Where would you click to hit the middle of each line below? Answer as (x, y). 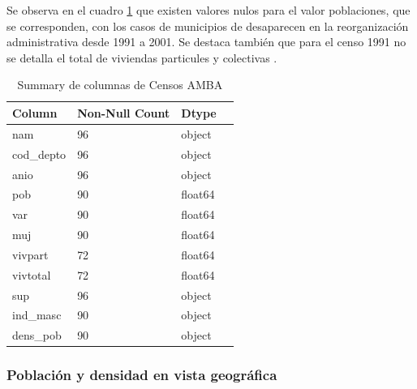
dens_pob (37, 335)
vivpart (30, 254)
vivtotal (32, 274)
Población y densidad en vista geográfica (142, 375)
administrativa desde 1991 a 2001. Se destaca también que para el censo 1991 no (206, 42)
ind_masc (37, 315)
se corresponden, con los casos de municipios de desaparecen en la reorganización (208, 26)
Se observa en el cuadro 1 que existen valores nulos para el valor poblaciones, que (208, 10)
